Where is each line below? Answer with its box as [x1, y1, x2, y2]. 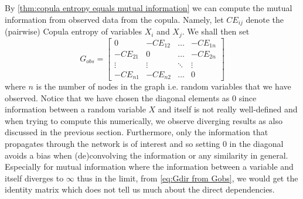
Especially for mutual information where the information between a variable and [5, 160, 294, 173]
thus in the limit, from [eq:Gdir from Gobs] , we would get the [77, 171, 298, 184]
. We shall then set [182, 25, 250, 37]
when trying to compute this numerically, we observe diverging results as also [5, 114, 282, 126]
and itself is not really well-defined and [158, 103, 298, 115]
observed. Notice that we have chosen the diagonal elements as [5, 91, 230, 104]
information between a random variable [5, 103, 146, 115]
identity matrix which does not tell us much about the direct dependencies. [5, 183, 275, 195]
